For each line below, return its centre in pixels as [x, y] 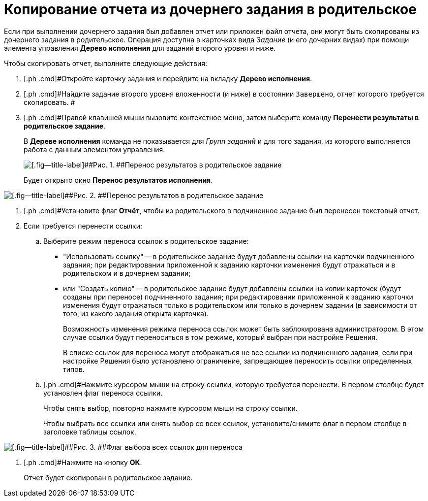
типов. [74, 369]
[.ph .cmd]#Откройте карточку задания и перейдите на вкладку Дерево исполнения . [168, 78]
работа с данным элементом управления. [94, 149]
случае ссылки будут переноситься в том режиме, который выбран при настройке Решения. [220, 337]
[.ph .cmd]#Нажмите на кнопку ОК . [83, 462]
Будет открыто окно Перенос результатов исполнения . [118, 180]
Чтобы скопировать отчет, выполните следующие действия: [106, 63]
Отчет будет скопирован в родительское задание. [108, 477]
